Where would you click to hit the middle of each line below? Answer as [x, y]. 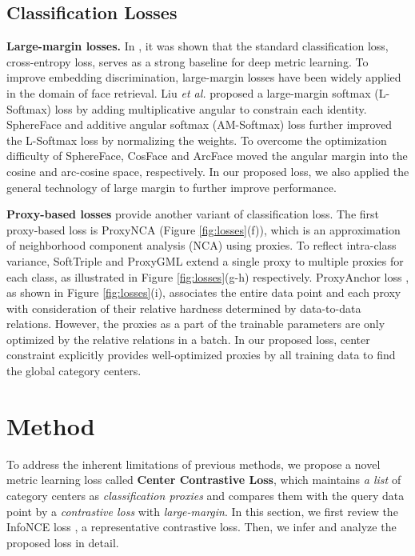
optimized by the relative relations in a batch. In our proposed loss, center [188, 339]
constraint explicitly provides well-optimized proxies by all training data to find [201, 355]
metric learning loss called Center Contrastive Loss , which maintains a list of [204, 480]
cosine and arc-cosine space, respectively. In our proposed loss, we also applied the [208, 171]
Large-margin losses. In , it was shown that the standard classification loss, [198, 46]
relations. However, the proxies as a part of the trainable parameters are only [196, 324]
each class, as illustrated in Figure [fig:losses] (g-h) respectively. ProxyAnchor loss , [208, 276]
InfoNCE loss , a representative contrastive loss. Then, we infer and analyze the [202, 527]
